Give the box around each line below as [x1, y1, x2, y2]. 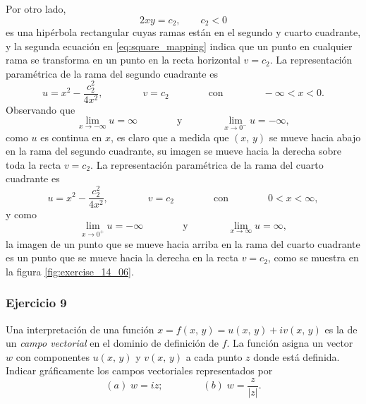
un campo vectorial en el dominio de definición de [6, 335, 219, 350]
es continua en [40, 129, 102, 144]
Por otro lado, [6, 1, 66, 16]
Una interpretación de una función [6, 321, 154, 336]
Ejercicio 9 [6, 294, 67, 311]
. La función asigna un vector [226, 335, 353, 350]
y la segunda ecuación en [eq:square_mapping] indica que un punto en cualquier [6, 38, 353, 53]
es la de [324, 321, 358, 336]
